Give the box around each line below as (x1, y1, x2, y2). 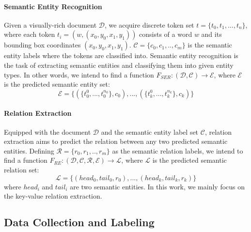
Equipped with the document (4, 126, 91, 137)
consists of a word (139, 29, 192, 39)
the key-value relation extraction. (4, 191, 102, 201)
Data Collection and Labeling (4, 215, 155, 230)
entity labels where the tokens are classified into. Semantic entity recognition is (4, 50, 238, 61)
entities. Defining (4, 145, 54, 155)
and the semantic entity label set (101, 126, 199, 137)
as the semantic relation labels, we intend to (112, 145, 243, 155)
